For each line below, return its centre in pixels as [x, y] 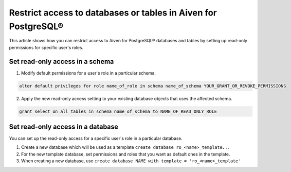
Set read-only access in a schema [62, 61]
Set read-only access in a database [64, 127]
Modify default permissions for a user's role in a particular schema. [88, 73]
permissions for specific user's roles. [46, 47]
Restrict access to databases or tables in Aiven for [113, 13]
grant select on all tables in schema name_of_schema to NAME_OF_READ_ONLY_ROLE [118, 111]
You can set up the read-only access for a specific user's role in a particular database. [96, 138]
